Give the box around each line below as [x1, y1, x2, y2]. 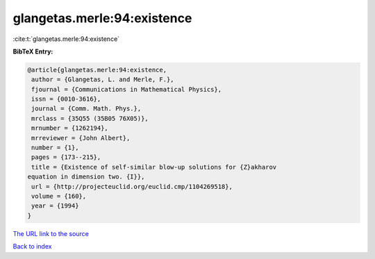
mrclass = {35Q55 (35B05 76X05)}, [31, 115, 149, 122]
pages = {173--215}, [31, 153, 101, 161]
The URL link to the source [12, 229, 90, 237]
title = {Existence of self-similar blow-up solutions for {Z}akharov [31, 163, 277, 171]
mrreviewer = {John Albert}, [31, 134, 131, 142]
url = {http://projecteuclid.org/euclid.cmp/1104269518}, [31, 183, 233, 190]
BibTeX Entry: [12, 47, 53, 56]
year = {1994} [31, 202, 79, 210]
